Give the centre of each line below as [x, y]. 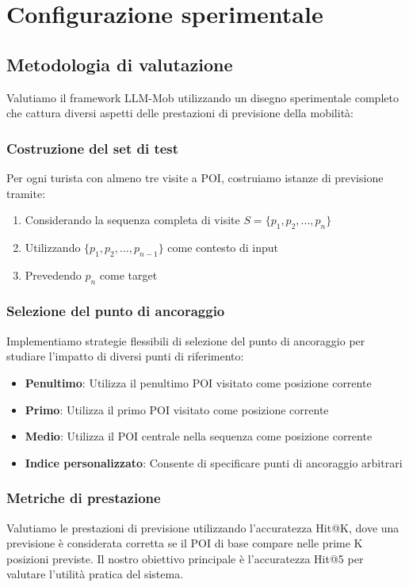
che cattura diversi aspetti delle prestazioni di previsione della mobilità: [180, 113]
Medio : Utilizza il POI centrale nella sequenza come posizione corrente [199, 436]
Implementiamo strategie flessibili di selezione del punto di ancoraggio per [186, 340]
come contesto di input [223, 247]
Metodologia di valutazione [120, 64]
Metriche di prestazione [84, 498]
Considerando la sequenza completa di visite [132, 220]
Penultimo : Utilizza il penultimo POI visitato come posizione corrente [198, 382]
